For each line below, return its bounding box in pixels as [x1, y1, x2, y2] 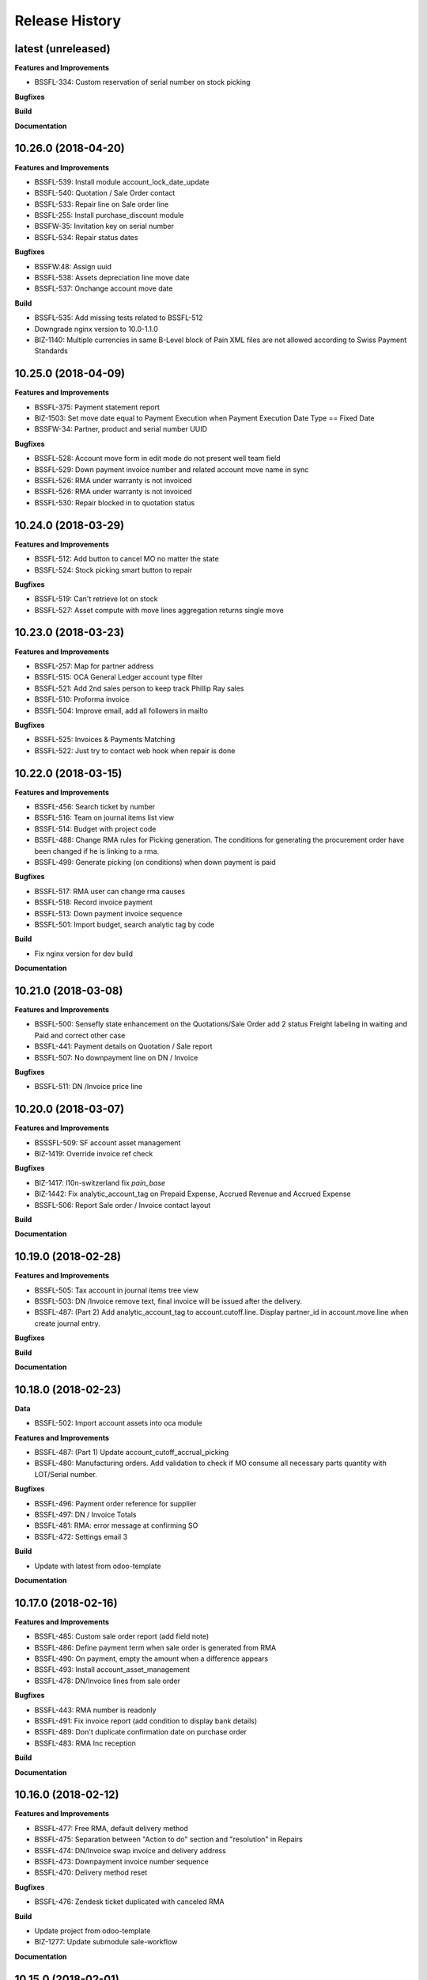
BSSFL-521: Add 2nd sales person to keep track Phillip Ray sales [34, 683, 244, 693]
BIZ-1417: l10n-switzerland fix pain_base [34, 1178, 166, 1187]
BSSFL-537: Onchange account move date [34, 284, 173, 293]
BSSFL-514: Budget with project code [34, 824, 157, 833]
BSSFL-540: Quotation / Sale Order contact [34, 188, 176, 198]
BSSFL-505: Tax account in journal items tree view [34, 1285, 199, 1295]
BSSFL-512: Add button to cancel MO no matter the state [34, 554, 219, 564]
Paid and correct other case [34, 1030, 126, 1040]
